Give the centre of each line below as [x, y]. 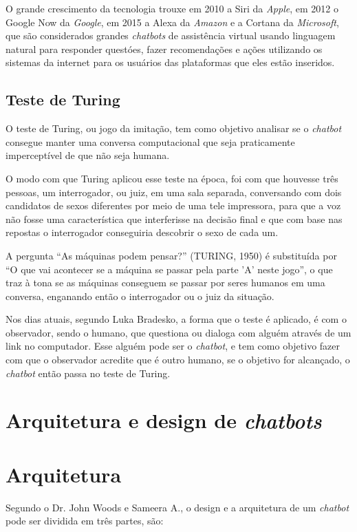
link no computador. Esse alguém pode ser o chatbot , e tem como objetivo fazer [173, 346]
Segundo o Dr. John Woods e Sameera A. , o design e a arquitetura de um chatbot [177, 507]
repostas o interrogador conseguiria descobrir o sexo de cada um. [142, 232]
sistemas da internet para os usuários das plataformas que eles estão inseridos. [170, 62]
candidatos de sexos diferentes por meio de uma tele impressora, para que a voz [173, 205]
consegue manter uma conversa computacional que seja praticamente [150, 141]
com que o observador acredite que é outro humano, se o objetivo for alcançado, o [178, 360]
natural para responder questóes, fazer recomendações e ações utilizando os [164, 49]
